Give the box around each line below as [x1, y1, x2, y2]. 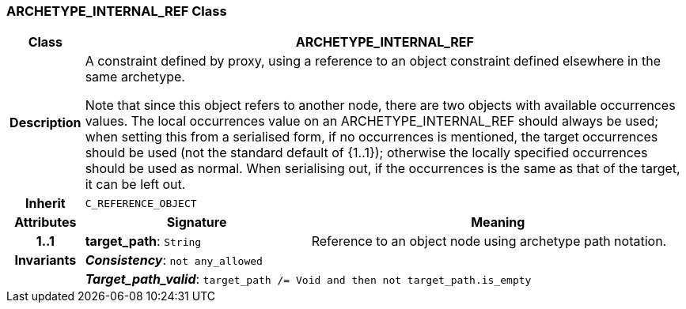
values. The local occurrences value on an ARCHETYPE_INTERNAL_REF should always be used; [85, 113, 659, 130]
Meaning [471, 214, 525, 231]
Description [9, 115, 81, 131]
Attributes [14, 214, 77, 231]
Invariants [14, 252, 77, 269]
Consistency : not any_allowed [85, 252, 263, 269]
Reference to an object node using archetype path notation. [311, 233, 667, 250]
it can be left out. [85, 176, 186, 193]
